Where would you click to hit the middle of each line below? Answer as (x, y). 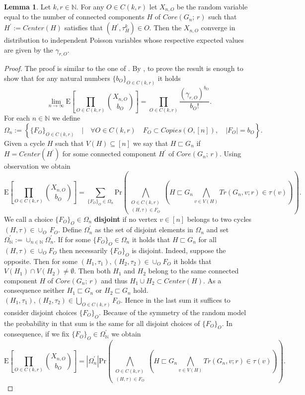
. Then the (165, 28)
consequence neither (34, 290)
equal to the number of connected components (74, 17)
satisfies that (83, 28)
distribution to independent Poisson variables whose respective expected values (124, 40)
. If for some (72, 239)
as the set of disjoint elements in (144, 230)
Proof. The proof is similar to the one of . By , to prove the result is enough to (124, 68)
